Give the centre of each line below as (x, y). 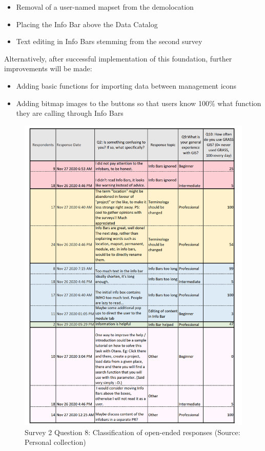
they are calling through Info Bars (70, 113)
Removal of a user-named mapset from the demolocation (105, 7)
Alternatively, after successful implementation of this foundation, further (118, 58)
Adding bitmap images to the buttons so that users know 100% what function (139, 103)
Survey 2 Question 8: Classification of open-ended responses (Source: (132, 432)
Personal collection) (55, 442)
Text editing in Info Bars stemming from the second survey (109, 41)
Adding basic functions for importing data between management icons (126, 85)
